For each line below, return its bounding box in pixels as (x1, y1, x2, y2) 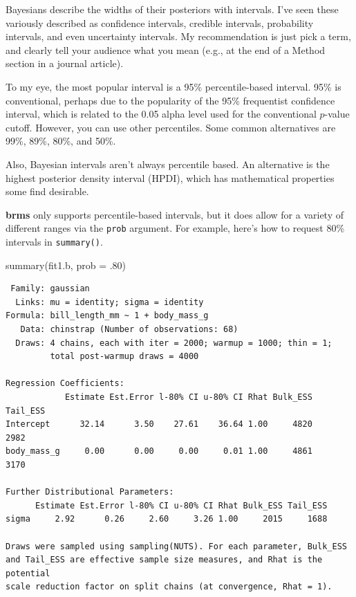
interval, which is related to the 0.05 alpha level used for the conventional (6, 107, 317, 121)
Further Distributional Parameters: (6, 487, 174, 497)
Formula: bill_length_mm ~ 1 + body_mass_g (6, 311, 209, 321)
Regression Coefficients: (6, 378, 124, 389)
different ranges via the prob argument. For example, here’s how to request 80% (6, 221, 345, 235)
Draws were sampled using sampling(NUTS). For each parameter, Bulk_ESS (6, 541, 347, 551)
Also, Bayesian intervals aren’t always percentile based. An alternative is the (6, 156, 330, 171)
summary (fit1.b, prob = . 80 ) (6, 257, 127, 272)
